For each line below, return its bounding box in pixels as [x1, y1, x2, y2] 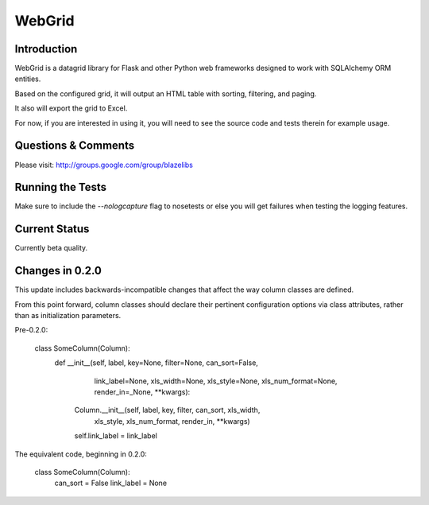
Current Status [14, 223, 90, 236]
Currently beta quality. [14, 243, 88, 253]
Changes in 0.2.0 [14, 264, 102, 278]
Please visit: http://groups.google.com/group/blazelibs [14, 160, 194, 169]
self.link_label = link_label [74, 431, 158, 441]
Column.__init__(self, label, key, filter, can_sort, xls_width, [74, 406, 261, 415]
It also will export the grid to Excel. [14, 103, 128, 113]
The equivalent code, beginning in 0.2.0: [14, 449, 147, 459]
